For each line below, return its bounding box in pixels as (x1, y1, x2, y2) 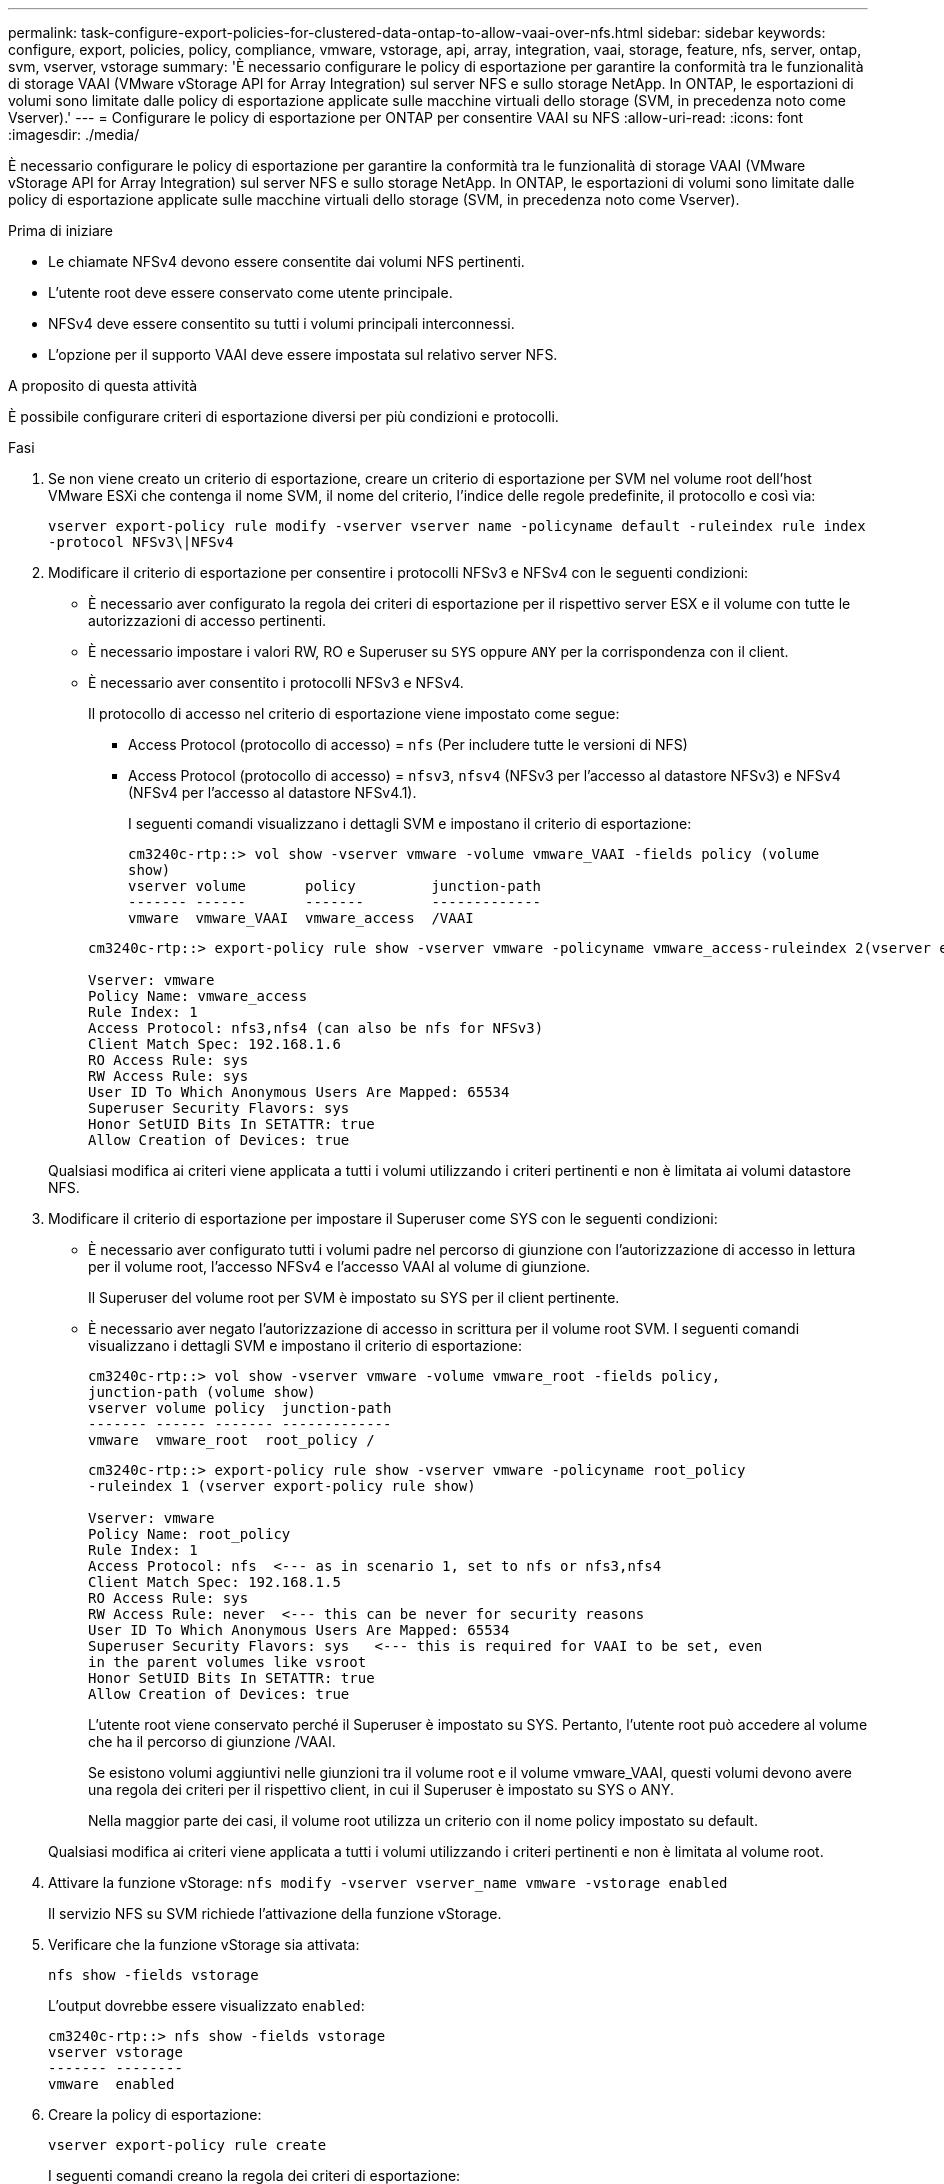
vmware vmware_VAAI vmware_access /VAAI (128, 910, 474, 926)
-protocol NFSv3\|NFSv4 (48, 534, 234, 550)
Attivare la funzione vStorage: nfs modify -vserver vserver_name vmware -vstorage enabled (48, 1874, 728, 1891)
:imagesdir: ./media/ (8, 126, 140, 143)
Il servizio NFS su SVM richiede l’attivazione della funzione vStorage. (48, 1905, 502, 1922)
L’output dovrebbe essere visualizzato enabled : (48, 1997, 365, 2014)
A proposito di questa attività (8, 377, 198, 394)
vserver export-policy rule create (48, 2137, 327, 2153)
